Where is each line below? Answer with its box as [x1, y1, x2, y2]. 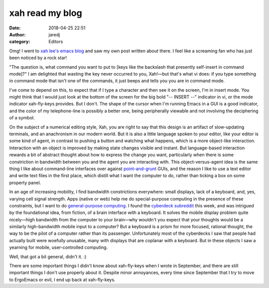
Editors [48, 39, 63, 45]
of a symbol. [9, 115, 35, 121]
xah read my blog [9, 7, 82, 18]
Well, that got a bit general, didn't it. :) [9, 254, 87, 260]
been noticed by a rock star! [9, 55, 67, 61]
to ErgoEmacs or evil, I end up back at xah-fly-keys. [9, 277, 116, 283]
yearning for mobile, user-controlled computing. [9, 244, 108, 251]
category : [9, 39, 30, 45]
